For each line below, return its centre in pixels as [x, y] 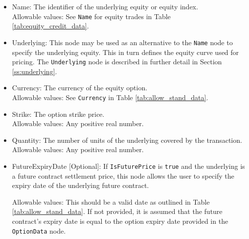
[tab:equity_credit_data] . [50, 26]
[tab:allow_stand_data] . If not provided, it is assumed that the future [117, 211]
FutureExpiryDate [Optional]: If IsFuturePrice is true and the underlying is [128, 166]
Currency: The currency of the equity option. [80, 88]
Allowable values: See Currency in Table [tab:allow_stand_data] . [110, 97]
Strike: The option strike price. [58, 114]
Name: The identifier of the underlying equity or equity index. [105, 6]
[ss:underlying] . [34, 71]
